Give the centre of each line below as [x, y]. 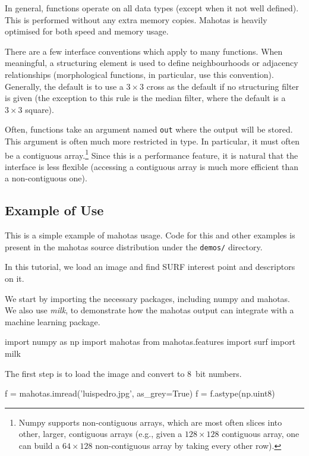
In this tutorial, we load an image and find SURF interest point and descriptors [150, 267]
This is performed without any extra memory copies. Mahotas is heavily [136, 19]
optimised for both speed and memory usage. [87, 31]
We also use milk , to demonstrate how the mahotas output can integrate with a [149, 310]
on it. [15, 279]
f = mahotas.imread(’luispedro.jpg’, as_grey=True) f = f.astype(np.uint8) [140, 393]
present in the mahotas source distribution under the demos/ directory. [134, 246]
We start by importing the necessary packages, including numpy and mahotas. [148, 298]
